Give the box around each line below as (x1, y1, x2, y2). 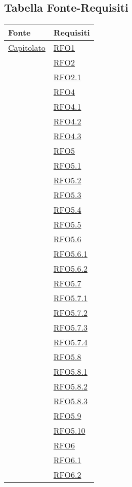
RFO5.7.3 (53, 321, 87, 334)
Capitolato (8, 42, 46, 54)
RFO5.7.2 (53, 307, 87, 319)
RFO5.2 (53, 174, 81, 186)
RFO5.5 (53, 218, 81, 231)
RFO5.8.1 (53, 366, 87, 378)
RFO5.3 (53, 189, 81, 201)
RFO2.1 (53, 71, 81, 83)
